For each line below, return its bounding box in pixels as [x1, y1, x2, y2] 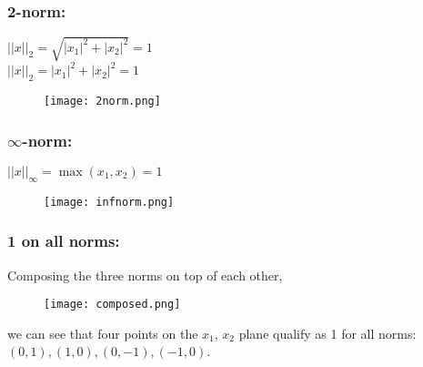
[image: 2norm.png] [44, 95, 161, 108]
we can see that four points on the [7, 323, 198, 342]
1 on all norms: [7, 229, 120, 252]
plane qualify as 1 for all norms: [238, 323, 417, 342]
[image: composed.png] [44, 298, 181, 311]
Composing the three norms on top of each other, [7, 265, 283, 284]
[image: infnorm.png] [44, 195, 175, 209]
